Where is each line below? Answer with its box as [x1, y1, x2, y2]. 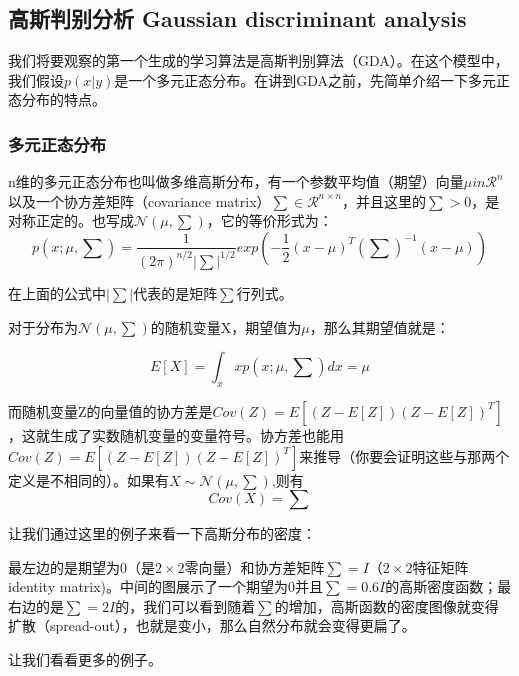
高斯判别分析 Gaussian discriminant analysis [8, 3, 467, 34]
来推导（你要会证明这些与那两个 [299, 445, 510, 466]
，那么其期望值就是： [309, 316, 450, 337]
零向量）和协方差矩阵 [184, 556, 325, 577]
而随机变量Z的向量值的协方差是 [8, 400, 213, 421]
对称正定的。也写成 [8, 210, 134, 231]
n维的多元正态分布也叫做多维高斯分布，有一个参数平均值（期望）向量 [8, 171, 464, 192]
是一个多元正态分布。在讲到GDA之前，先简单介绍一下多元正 [114, 69, 511, 90]
